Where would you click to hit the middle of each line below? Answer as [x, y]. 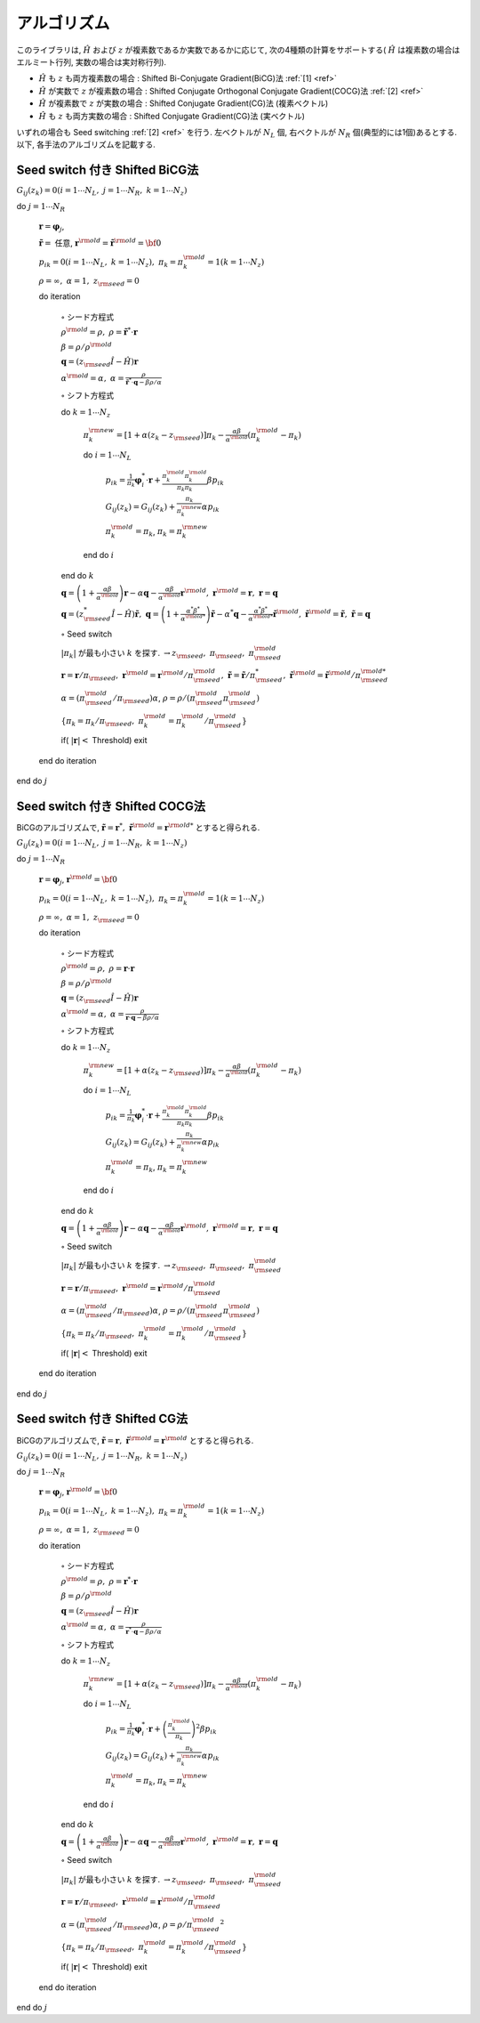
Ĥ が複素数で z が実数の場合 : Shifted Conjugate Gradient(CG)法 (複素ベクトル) [184, 103]
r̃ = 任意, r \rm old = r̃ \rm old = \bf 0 [100, 243]
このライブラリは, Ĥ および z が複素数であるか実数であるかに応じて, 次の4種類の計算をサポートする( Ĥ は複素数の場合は [238, 50]
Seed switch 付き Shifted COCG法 [111, 806]
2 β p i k [207, 1729]
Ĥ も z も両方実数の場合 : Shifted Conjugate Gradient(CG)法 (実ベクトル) [172, 116]
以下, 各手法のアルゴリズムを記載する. [86, 145]
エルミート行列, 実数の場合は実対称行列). [92, 61]
